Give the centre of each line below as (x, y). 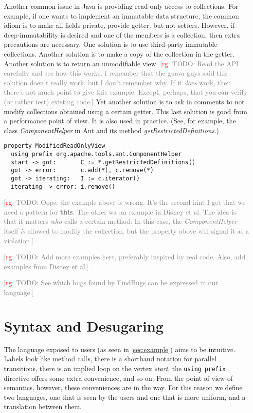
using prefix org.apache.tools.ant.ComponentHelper (96, 154)
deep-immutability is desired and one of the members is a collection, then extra (122, 34)
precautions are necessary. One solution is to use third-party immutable (111, 44)
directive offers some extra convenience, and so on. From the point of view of (118, 378)
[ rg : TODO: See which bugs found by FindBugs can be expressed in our (111, 283)
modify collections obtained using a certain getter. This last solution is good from (126, 111)
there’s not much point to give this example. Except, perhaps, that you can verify (126, 92)
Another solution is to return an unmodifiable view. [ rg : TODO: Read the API (121, 63)
